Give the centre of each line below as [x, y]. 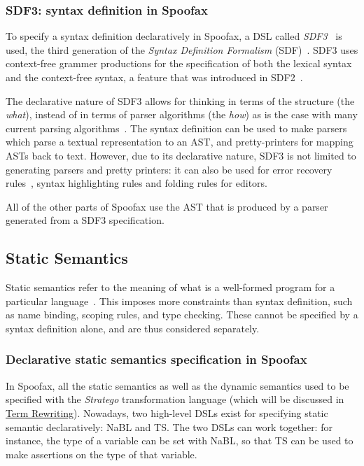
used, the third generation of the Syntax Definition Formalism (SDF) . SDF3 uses [182, 49]
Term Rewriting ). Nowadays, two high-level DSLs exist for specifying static [167, 412]
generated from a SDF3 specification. [85, 220]
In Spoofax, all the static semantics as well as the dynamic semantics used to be [177, 385]
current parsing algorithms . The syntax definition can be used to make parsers [176, 128]
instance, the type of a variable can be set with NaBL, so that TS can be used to [180, 440]
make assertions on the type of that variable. [101, 454]
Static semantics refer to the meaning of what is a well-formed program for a [170, 287]
